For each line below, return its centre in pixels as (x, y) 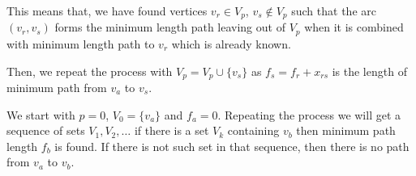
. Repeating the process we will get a (309, 114)
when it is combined (354, 27)
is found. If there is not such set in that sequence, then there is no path (232, 146)
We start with (41, 114)
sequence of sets (46, 130)
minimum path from (57, 87)
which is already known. (231, 43)
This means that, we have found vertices (107, 10)
